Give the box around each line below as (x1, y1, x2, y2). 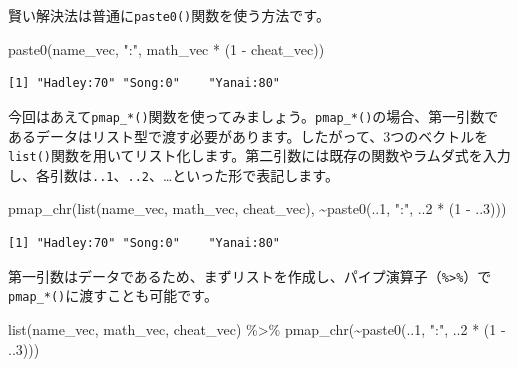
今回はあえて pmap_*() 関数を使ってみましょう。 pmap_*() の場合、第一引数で (8, 105, 499, 126)
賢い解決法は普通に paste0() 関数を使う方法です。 (8, 5, 330, 25)
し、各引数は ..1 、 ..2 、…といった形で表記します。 (8, 164, 339, 185)
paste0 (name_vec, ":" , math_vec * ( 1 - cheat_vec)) (8, 38, 325, 59)
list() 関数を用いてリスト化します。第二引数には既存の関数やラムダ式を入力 (8, 145, 511, 166)
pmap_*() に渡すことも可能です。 (8, 285, 218, 306)
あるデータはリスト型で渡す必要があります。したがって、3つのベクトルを (8, 125, 489, 146)
